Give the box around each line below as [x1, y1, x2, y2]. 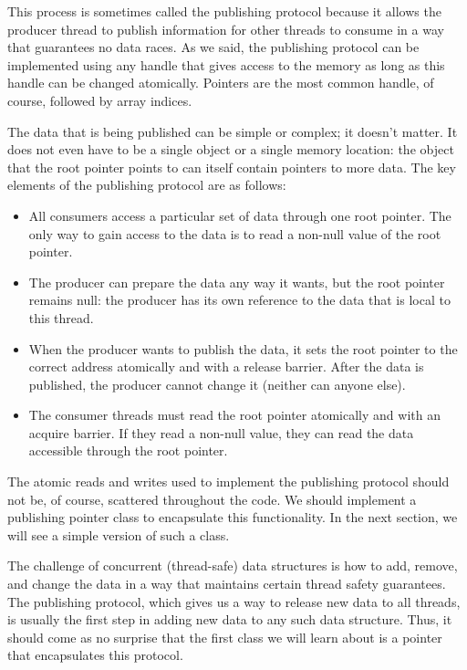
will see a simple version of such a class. [7, 525, 230, 544]
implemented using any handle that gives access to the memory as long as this [7, 55, 445, 74]
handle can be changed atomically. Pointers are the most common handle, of [7, 73, 434, 92]
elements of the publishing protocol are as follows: [7, 175, 286, 194]
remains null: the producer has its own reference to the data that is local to [28, 290, 451, 309]
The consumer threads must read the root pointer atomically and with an [28, 405, 441, 424]
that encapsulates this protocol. [7, 645, 183, 665]
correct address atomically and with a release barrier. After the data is [28, 357, 424, 376]
